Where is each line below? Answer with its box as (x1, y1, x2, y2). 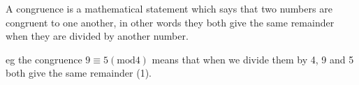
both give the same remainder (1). (6, 65, 152, 80)
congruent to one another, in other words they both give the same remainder (6, 15, 335, 29)
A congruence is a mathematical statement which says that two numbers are (6, 1, 332, 15)
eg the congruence (6, 52, 82, 66)
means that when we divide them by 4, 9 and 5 (152, 52, 354, 66)
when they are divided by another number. (6, 29, 189, 43)
